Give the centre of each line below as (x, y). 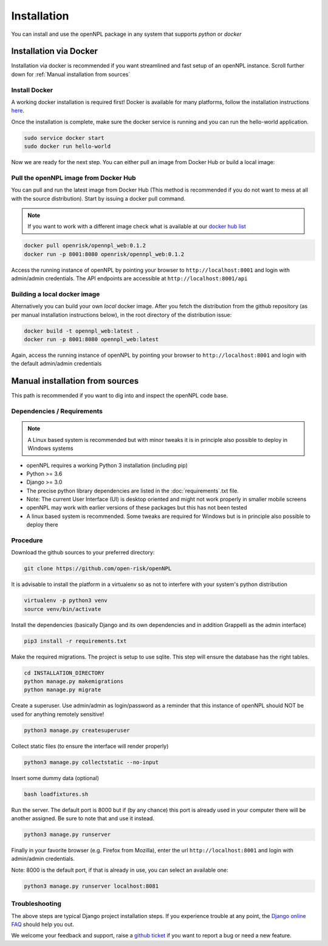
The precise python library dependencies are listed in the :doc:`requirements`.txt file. (133, 491)
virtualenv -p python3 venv (66, 601)
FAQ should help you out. (43, 924)
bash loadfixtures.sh (56, 794)
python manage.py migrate (63, 690)
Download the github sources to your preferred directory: (83, 553)
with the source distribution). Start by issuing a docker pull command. (98, 198)
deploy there (42, 525)
